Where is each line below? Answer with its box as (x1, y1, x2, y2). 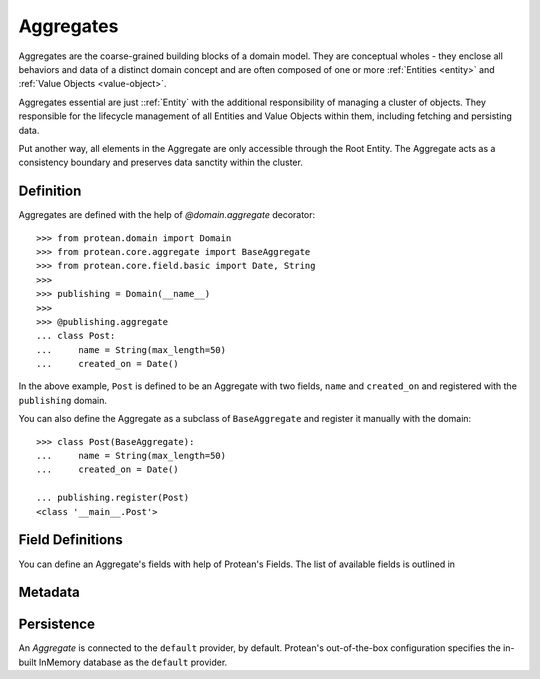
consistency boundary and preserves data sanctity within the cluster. (18, 156, 304, 169)
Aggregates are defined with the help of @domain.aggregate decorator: (18, 209, 316, 221)
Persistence (18, 616, 95, 633)
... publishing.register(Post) (36, 492, 190, 504)
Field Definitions (18, 531, 124, 549)
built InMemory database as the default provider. (18, 656, 228, 668)
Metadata (18, 584, 80, 601)
